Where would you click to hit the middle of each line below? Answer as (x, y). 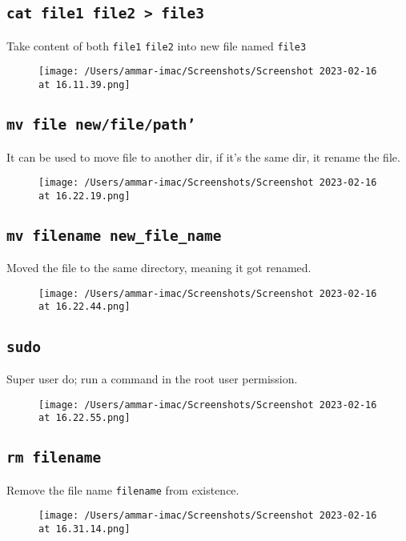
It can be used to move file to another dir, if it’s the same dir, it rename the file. (203, 156)
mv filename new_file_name (114, 235)
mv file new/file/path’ (101, 125)
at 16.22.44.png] (84, 307)
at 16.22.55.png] (84, 418)
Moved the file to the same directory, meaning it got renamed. (159, 268)
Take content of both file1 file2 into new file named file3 (157, 45)
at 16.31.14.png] (84, 529)
